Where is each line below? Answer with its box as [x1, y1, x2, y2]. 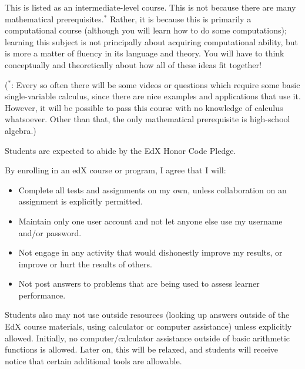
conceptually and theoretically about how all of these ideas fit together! [5, 58, 262, 71]
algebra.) [5, 124, 36, 136]
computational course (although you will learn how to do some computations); [5, 24, 287, 36]
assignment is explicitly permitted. [18, 195, 143, 207]
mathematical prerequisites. [5, 12, 104, 25]
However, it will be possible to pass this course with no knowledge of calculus [5, 101, 283, 113]
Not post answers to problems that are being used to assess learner [18, 277, 260, 290]
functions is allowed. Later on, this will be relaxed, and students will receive [5, 343, 279, 355]
